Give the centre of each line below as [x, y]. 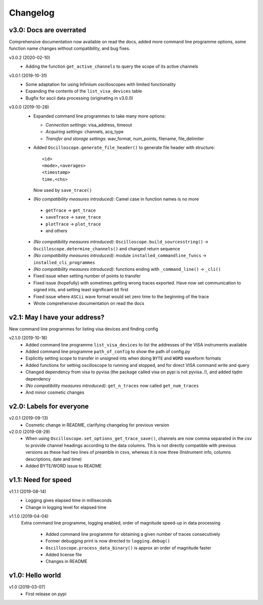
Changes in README [66, 562]
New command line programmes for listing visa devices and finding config [84, 329]
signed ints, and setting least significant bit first [81, 290]
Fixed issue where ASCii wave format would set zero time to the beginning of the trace [121, 296]
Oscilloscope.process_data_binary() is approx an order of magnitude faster [128, 548]
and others [56, 231]
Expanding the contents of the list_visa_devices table [84, 91]
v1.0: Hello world [35, 575]
